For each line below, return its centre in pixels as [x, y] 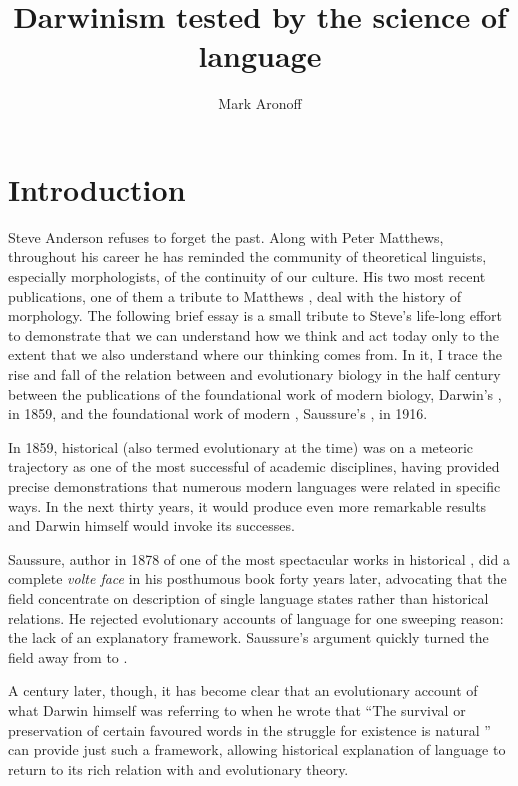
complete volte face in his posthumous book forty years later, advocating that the [257, 578]
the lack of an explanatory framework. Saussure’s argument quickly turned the [248, 637]
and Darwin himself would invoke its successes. [151, 525]
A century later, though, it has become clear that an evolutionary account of [243, 690]
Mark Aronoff [260, 103]
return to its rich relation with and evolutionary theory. [178, 768]
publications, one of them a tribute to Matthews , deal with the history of [235, 295]
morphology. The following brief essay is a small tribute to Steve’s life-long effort [255, 315]
